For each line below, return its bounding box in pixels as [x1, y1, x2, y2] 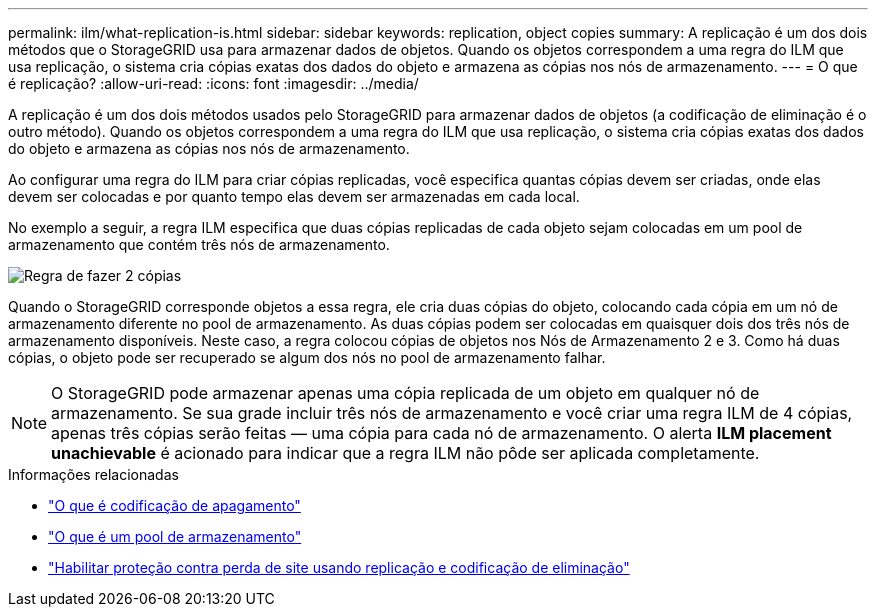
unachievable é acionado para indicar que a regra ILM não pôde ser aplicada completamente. [51, 443, 760, 463]
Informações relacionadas [8, 466, 179, 483]
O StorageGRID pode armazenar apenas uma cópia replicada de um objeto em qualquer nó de [51, 383, 760, 403]
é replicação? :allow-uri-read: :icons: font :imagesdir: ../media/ [8, 75, 419, 92]
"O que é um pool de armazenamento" [48, 528, 302, 545]
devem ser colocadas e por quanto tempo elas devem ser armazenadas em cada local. [8, 188, 580, 205]
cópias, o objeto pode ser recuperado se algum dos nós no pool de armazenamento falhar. [8, 349, 606, 366]
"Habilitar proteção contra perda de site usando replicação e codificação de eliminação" [48, 559, 630, 576]
